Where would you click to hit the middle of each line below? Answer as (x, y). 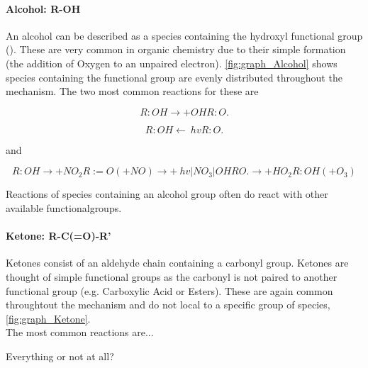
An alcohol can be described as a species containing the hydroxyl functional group (184, 35)
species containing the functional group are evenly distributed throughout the (174, 77)
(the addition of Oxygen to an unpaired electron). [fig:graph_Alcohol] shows (172, 63)
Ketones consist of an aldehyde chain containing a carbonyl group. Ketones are (177, 263)
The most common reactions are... (80, 332)
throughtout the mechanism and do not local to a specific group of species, (168, 305)
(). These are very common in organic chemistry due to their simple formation (176, 49)
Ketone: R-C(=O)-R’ (58, 236)
